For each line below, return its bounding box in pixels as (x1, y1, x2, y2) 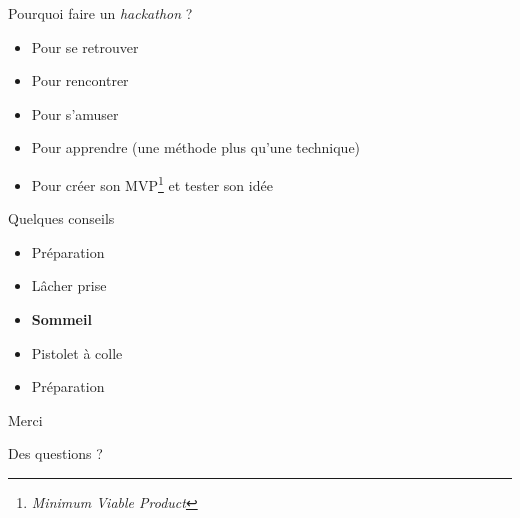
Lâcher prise (31, 275, 107, 296)
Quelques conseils (8, 208, 115, 229)
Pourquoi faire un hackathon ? (8, 3, 193, 23)
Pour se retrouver (31, 36, 139, 57)
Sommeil (31, 309, 92, 329)
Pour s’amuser (31, 103, 119, 124)
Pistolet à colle (31, 342, 123, 363)
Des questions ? (8, 443, 103, 464)
